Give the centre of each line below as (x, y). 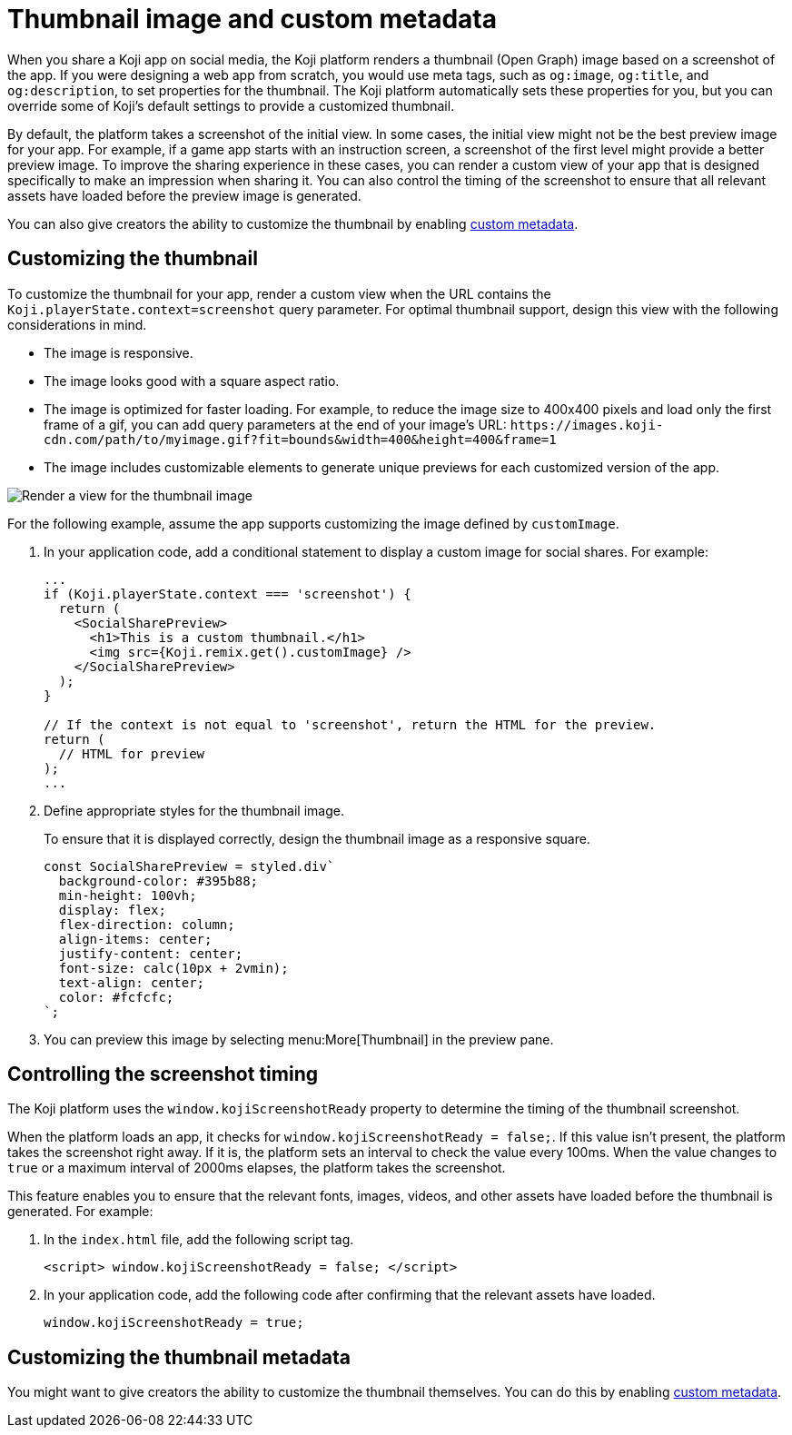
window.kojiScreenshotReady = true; (174, 1323)
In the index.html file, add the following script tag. (199, 1240)
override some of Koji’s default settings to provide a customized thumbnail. (231, 105)
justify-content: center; (151, 953)
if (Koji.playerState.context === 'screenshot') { (228, 594)
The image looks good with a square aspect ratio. (192, 381)
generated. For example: (80, 1212)
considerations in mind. (77, 324)
